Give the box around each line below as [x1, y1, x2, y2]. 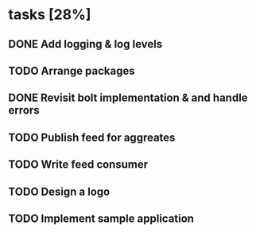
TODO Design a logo [8, 184, 111, 198]
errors [8, 103, 40, 117]
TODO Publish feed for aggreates [8, 130, 176, 144]
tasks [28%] [8, 6, 91, 24]
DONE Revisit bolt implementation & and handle [8, 91, 248, 105]
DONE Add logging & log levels [8, 37, 163, 51]
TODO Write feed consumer [8, 157, 149, 172]
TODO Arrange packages [8, 64, 135, 77]
